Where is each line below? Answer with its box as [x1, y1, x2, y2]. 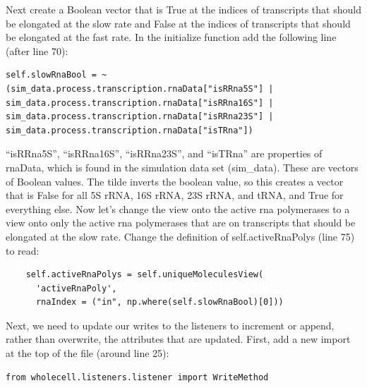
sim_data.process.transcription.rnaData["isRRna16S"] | [6, 97, 274, 108]
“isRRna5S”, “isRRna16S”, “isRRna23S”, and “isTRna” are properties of [6, 146, 323, 161]
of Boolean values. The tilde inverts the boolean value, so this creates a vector [6, 174, 344, 188]
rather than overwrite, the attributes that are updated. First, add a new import [6, 332, 351, 346]
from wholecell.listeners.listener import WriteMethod [6, 372, 269, 382]
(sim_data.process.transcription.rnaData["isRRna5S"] [6, 83, 264, 94]
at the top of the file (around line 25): [6, 346, 169, 360]
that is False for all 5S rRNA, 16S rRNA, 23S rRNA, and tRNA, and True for [6, 188, 344, 202]
